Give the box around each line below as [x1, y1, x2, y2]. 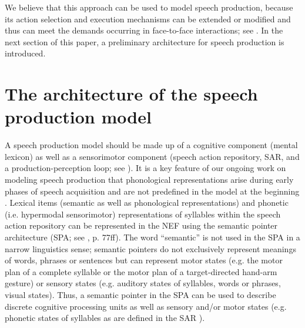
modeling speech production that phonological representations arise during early [5, 173, 294, 186]
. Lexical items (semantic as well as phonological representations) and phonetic [5, 196, 289, 209]
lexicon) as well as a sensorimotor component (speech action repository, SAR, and [5, 150, 300, 162]
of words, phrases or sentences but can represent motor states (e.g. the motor [5, 254, 283, 266]
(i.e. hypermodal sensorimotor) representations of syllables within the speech [5, 207, 281, 220]
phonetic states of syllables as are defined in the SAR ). [5, 312, 205, 324]
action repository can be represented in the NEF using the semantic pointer [5, 219, 278, 232]
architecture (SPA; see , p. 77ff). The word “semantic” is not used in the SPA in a [5, 231, 300, 243]
